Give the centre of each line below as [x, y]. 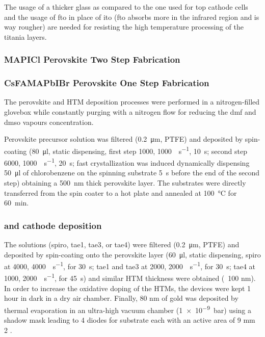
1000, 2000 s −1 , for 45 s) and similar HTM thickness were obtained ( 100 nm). [130, 277]
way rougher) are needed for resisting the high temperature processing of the [124, 27]
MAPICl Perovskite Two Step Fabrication [92, 59]
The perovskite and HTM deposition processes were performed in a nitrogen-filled [132, 102]
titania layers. [25, 36]
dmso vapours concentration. [49, 122]
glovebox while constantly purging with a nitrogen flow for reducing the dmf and [130, 112]
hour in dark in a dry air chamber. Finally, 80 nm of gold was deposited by [121, 298]
